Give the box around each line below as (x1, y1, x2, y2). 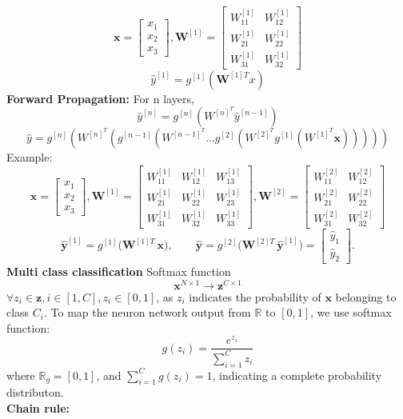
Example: (6, 149, 53, 166)
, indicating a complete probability (212, 366, 382, 383)
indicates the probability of (189, 288, 321, 305)
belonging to (335, 288, 397, 305)
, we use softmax (310, 304, 392, 321)
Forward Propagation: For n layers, (6, 90, 194, 106)
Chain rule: (6, 400, 70, 417)
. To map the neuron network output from (44, 304, 251, 321)
